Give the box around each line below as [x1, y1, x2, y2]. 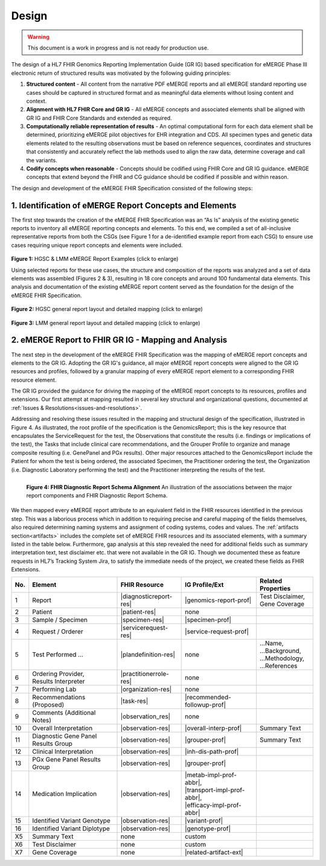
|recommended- [185, 693, 232, 702]
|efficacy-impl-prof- [185, 801, 241, 809]
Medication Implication [32, 790, 97, 798]
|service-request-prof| [185, 627, 249, 636]
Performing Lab [32, 685, 77, 694]
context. [26, 97, 47, 104]
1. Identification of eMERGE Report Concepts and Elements [11, 200, 237, 211]
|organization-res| [120, 685, 172, 694]
